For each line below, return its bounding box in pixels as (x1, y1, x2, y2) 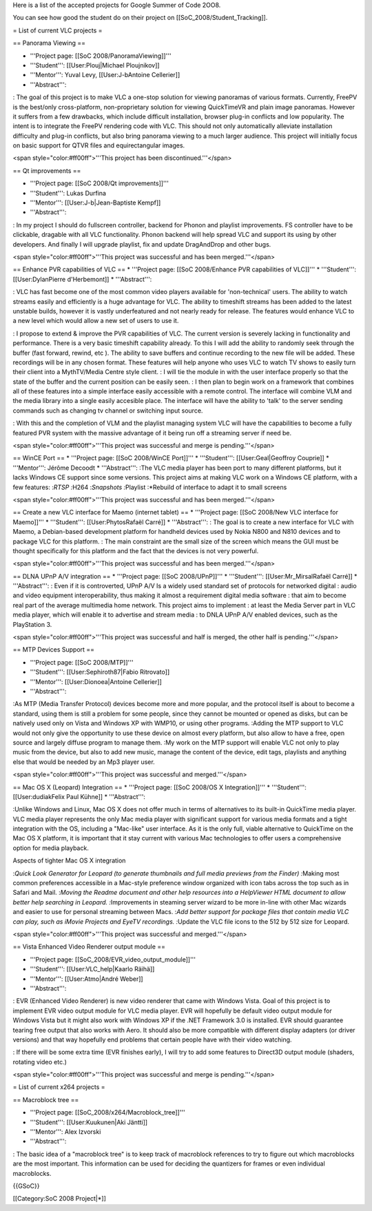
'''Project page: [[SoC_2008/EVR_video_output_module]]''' (30, 955, 196, 964)
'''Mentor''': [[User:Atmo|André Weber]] (30, 975, 144, 983)
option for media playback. (12, 844, 89, 852)
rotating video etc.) (12, 1057, 67, 1066)
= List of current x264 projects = (12, 1083, 106, 1091)
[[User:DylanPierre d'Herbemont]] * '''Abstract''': (12, 275, 152, 283)
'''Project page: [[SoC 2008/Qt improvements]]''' (30, 179, 169, 187)
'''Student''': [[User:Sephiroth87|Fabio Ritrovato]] (30, 668, 170, 676)
